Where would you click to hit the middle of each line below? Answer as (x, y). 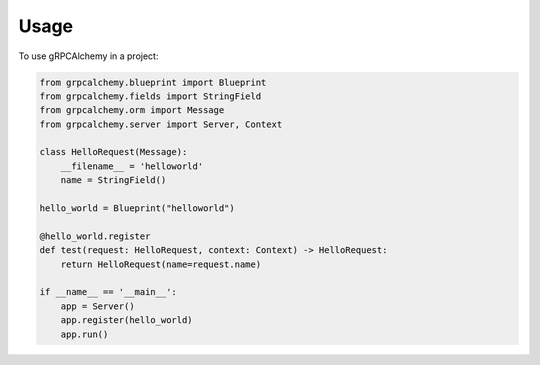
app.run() (84, 334)
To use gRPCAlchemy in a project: (88, 56)
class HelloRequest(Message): (113, 152)
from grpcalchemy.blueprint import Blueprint (153, 82)
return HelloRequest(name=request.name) (161, 264)
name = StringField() (113, 180)
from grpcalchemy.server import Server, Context (161, 124)
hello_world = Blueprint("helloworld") (137, 208)
